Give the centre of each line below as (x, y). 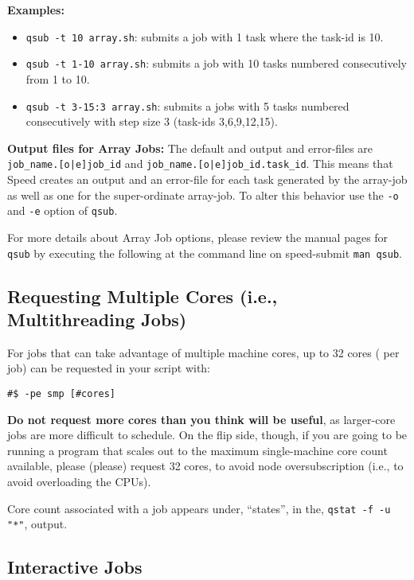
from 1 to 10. (58, 78)
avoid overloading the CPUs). (79, 481)
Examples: (36, 10)
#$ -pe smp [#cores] (62, 393)
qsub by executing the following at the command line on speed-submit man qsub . (205, 253)
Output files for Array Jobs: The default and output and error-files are (190, 148)
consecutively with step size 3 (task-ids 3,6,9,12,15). (152, 121)
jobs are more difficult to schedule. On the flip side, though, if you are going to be (207, 435)
